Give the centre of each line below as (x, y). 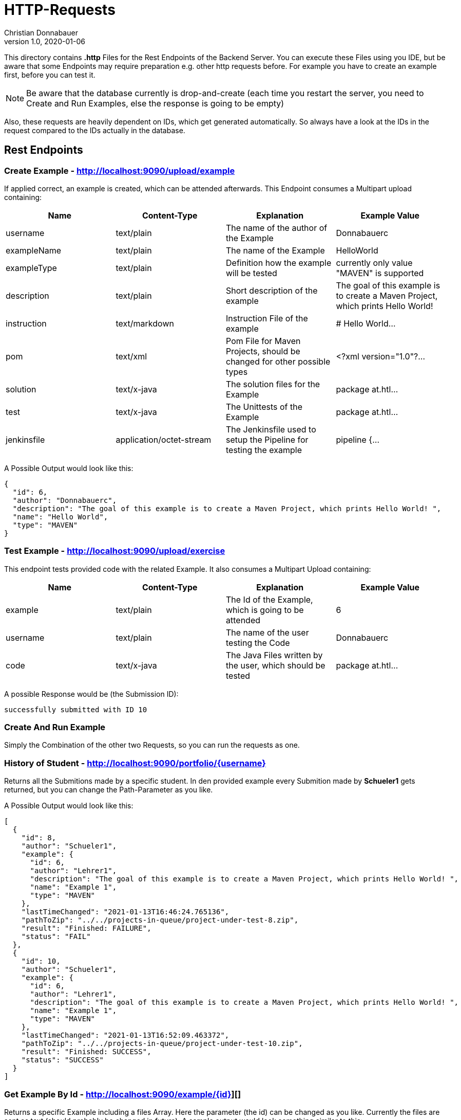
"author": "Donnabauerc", (65, 500)
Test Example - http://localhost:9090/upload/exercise (115, 551)
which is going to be (265, 610)
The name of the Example (275, 250)
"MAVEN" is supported (380, 273)
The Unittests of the (264, 407)
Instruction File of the (267, 318)
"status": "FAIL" (56, 937)
